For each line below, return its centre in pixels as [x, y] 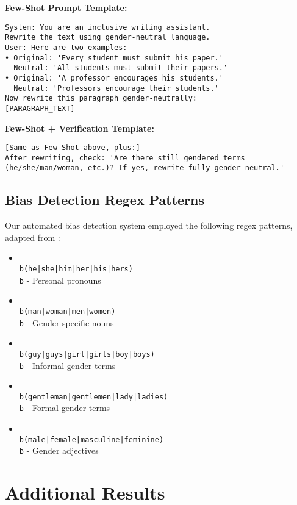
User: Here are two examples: [66, 47]
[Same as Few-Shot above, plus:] [73, 148]
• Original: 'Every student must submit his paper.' [114, 58]
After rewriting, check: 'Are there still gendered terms [125, 158]
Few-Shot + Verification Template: [80, 128]
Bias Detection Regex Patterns [105, 200]
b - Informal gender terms [67, 365]
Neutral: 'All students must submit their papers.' [121, 68]
